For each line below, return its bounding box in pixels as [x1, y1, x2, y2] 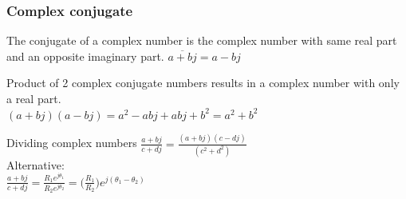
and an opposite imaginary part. [6, 47, 164, 64]
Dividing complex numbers [6, 134, 137, 151]
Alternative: [6, 156, 65, 173]
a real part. [6, 90, 61, 106]
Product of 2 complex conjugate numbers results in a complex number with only [6, 74, 400, 91]
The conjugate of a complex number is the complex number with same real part [6, 32, 397, 49]
